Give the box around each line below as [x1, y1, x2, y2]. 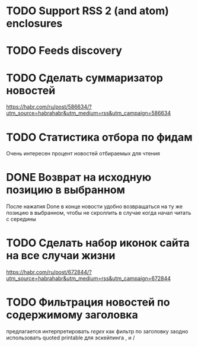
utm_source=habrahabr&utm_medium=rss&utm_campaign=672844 [6, 275, 171, 282]
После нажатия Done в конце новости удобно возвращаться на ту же [6, 203, 183, 210]
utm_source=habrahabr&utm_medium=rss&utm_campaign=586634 [6, 110, 171, 117]
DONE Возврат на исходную [6, 171, 152, 184]
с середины [6, 215, 37, 223]
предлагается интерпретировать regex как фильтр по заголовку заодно [6, 328, 189, 335]
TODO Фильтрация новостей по [6, 295, 170, 309]
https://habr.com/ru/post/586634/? [6, 103, 92, 110]
